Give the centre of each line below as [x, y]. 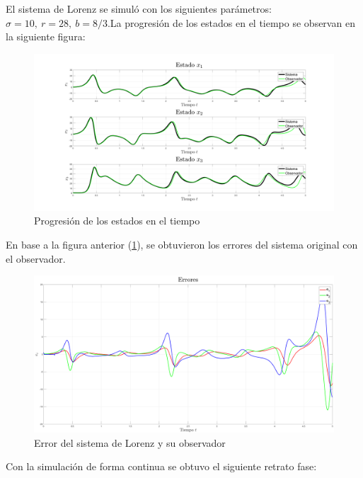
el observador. [36, 258]
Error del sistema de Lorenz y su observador [130, 442]
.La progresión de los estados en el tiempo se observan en [231, 22]
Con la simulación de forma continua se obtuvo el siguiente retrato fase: [161, 466]
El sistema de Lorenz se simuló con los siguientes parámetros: [139, 8]
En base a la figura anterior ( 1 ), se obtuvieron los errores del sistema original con [182, 244]
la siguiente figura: [46, 36]
